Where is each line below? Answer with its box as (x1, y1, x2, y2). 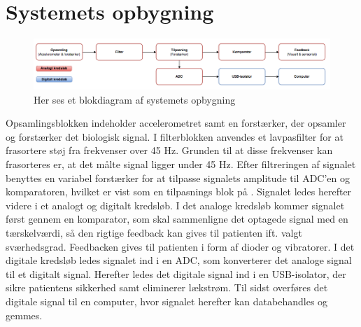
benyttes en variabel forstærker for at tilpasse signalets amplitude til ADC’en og (6, 170, 351, 185)
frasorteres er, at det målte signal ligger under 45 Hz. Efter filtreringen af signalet (6, 157, 356, 172)
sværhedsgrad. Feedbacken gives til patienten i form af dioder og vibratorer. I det (6, 239, 355, 253)
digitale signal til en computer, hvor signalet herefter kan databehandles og (6, 293, 328, 308)
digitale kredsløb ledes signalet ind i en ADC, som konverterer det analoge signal (6, 253, 352, 267)
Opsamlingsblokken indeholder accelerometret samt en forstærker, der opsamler (6, 116, 346, 130)
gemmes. (6, 307, 43, 322)
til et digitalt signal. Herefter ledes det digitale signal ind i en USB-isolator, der (6, 266, 346, 281)
